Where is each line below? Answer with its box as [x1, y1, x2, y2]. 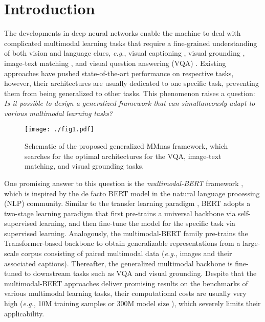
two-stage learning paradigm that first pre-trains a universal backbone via [4, 208, 236, 218]
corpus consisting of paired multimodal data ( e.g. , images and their [21, 248, 232, 259]
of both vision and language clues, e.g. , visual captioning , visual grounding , [4, 48, 245, 58]
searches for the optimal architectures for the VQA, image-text [25, 150, 222, 161]
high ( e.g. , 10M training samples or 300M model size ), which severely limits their [4, 298, 261, 309]
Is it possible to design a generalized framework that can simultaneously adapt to [4, 98, 255, 108]
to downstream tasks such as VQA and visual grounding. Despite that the [24, 268, 257, 279]
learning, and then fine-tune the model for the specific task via [39, 218, 235, 228]
